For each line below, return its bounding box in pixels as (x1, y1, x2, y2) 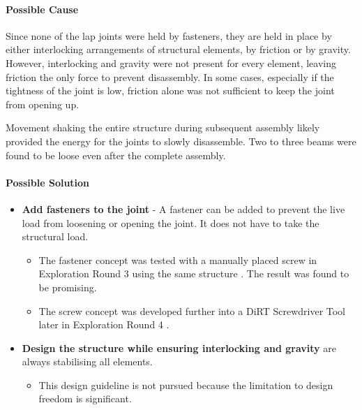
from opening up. (6, 96, 80, 111)
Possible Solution (6, 175, 90, 189)
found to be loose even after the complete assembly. (6, 147, 226, 162)
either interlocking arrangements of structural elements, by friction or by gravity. (6, 42, 351, 57)
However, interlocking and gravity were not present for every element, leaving (6, 55, 336, 70)
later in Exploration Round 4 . (38, 317, 169, 332)
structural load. (22, 229, 89, 244)
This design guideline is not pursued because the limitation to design (38, 377, 333, 392)
